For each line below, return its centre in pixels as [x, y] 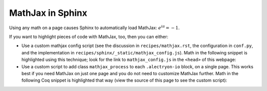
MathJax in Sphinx [48, 13]
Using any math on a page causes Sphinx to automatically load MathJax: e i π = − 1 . [94, 27]
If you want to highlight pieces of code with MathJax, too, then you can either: [89, 37]
